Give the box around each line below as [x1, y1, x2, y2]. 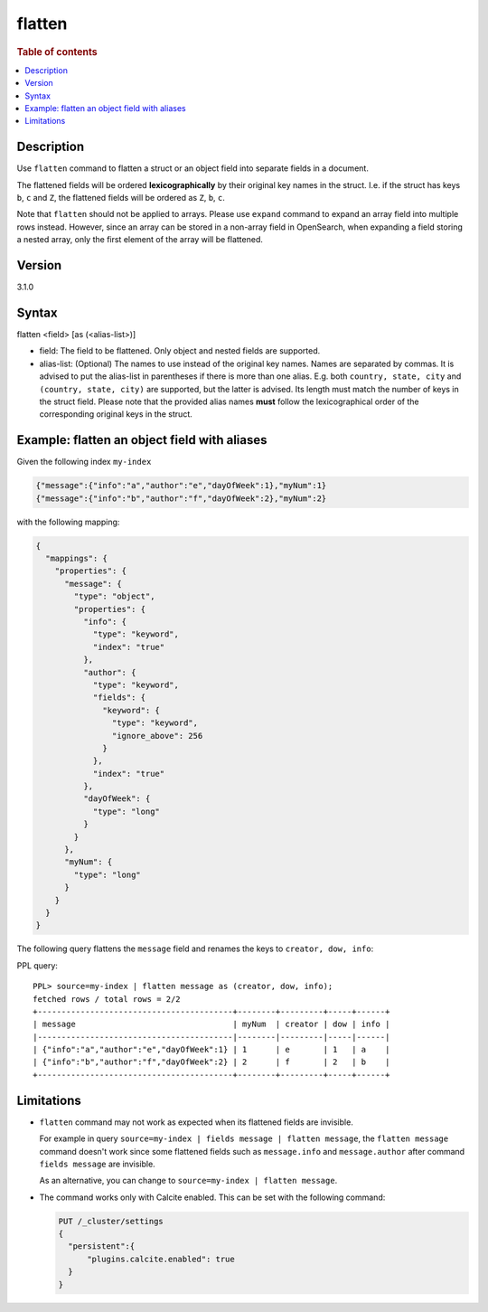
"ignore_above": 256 [111, 731, 203, 741]
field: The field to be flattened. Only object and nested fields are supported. [39, 345, 321, 356]
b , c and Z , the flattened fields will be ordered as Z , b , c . [16, 193, 226, 203]
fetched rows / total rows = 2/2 [33, 994, 181, 1004]
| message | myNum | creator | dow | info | [33, 1019, 390, 1030]
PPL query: [16, 959, 59, 971]
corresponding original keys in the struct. [39, 409, 193, 420]
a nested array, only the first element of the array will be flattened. [16, 234, 264, 245]
